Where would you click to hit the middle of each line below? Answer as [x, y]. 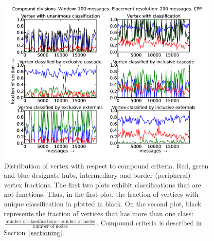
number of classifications [31, 221]
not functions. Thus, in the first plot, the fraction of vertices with [101, 194]
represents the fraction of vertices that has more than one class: [99, 213]
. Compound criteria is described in [149, 223]
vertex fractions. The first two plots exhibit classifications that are [103, 184]
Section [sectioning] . [34, 232]
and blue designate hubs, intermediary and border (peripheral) [97, 175]
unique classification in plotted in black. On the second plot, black [103, 203]
